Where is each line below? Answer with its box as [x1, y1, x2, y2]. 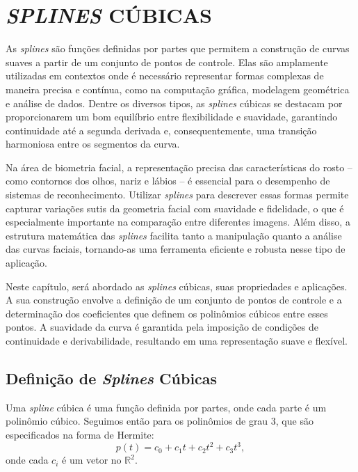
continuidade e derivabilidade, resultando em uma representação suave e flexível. [6, 333, 348, 347]
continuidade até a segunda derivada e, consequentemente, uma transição [6, 123, 317, 137]
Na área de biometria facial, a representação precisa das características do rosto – [6, 159, 352, 174]
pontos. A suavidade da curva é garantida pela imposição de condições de [6, 320, 318, 334]
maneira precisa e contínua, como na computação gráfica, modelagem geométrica [6, 81, 350, 96]
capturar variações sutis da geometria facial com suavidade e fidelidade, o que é [6, 200, 344, 215]
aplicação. [6, 255, 47, 270]
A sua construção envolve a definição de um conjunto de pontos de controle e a [6, 292, 342, 307]
